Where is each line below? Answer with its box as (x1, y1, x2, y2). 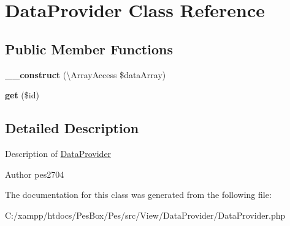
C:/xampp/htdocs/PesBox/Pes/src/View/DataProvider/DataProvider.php (5, 208, 286, 221)
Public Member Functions (5, 39, 173, 58)
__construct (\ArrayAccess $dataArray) (5, 68, 166, 81)
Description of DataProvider (5, 147, 112, 159)
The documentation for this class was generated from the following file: (5, 188, 272, 201)
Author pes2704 (5, 167, 64, 180)
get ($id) (5, 89, 39, 101)
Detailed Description (5, 118, 139, 137)
